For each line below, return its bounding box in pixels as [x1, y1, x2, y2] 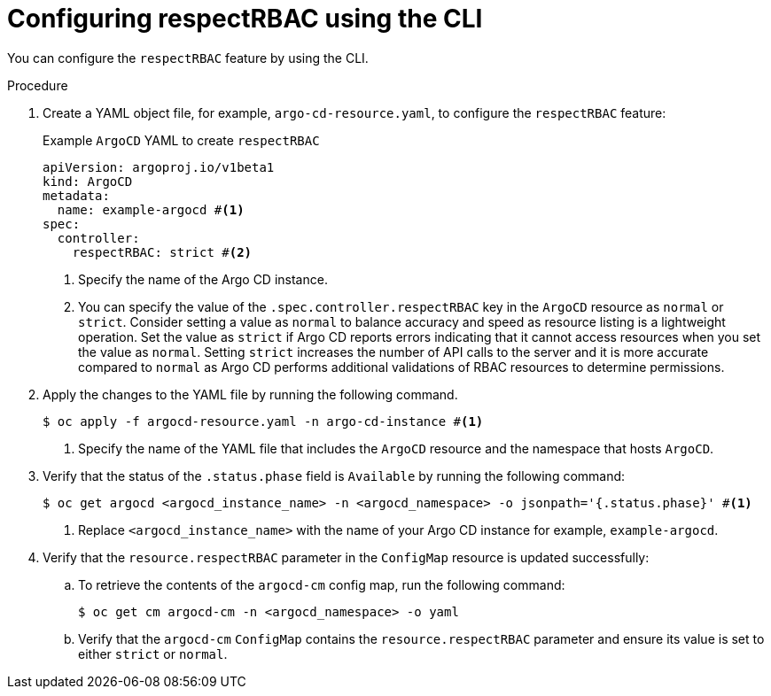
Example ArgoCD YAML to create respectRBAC [43, 132, 320, 148]
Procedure [7, 77, 68, 93]
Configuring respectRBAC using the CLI [7, 4, 483, 34]
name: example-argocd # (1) [57, 202, 245, 217]
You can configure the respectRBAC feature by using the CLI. [7, 50, 369, 66]
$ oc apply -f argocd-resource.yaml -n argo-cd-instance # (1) [43, 414, 484, 429]
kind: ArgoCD [43, 174, 133, 189]
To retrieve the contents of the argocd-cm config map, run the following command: [78, 576, 565, 592]
